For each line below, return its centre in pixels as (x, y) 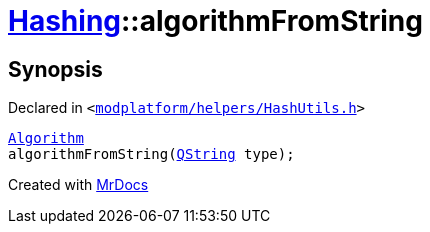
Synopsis (55, 69)
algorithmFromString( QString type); (151, 154)
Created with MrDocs (78, 185)
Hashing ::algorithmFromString (215, 21)
